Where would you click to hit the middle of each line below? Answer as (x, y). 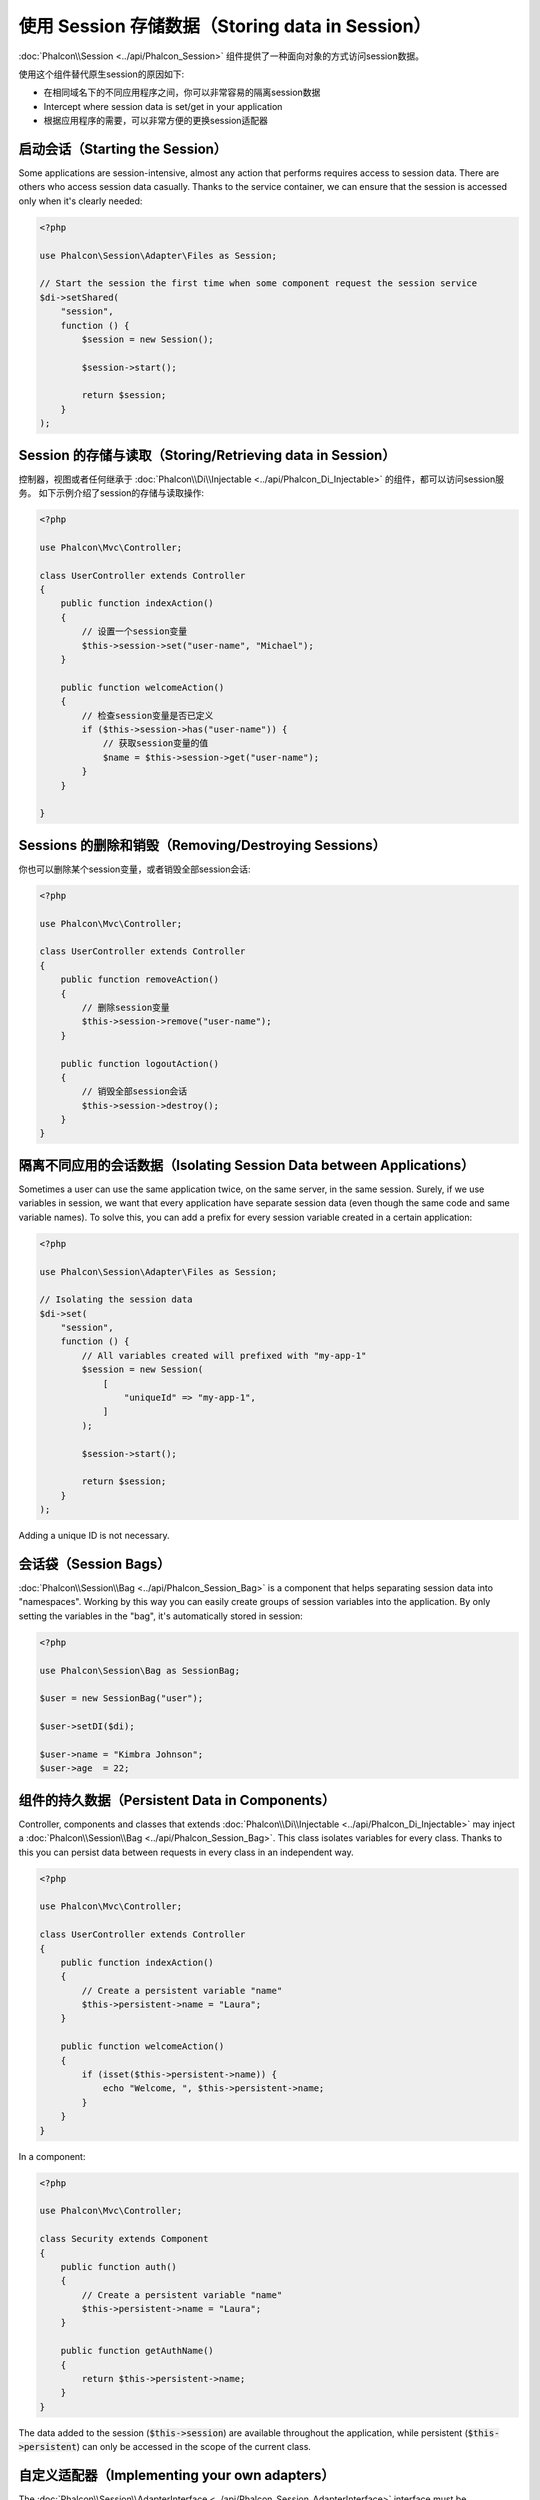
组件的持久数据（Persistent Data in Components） (177, 1800)
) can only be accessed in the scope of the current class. (194, 2447)
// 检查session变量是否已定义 (147, 715)
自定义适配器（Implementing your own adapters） (176, 2475)
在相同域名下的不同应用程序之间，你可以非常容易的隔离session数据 (182, 92)
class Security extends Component (124, 2239)
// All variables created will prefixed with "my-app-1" (224, 1355)
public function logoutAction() (140, 1063)
